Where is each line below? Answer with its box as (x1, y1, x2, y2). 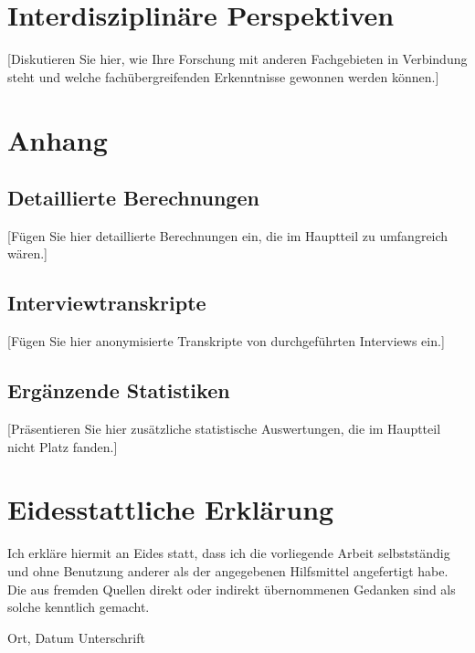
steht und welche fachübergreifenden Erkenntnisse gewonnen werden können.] (7, 67, 439, 86)
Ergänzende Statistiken (7, 376, 230, 405)
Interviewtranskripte (7, 289, 206, 317)
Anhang (7, 121, 108, 158)
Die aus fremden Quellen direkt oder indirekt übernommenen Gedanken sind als (7, 579, 456, 598)
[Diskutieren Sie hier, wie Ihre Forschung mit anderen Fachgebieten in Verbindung (7, 49, 468, 68)
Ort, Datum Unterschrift (7, 627, 145, 647)
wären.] (7, 244, 47, 263)
